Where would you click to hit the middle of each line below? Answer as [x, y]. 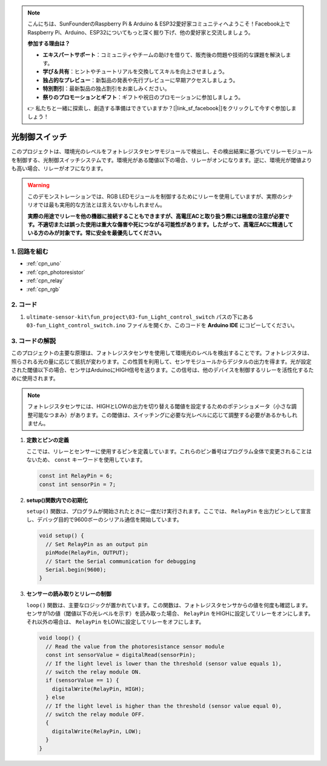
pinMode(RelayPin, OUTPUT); [87, 553]
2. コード [24, 305]
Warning [38, 185]
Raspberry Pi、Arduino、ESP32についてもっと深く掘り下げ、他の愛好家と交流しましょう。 [140, 32]
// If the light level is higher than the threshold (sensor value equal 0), [164, 706]
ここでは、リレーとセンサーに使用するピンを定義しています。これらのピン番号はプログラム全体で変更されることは [169, 451]
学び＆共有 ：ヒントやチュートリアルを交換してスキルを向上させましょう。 [135, 72]
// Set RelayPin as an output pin [97, 544]
